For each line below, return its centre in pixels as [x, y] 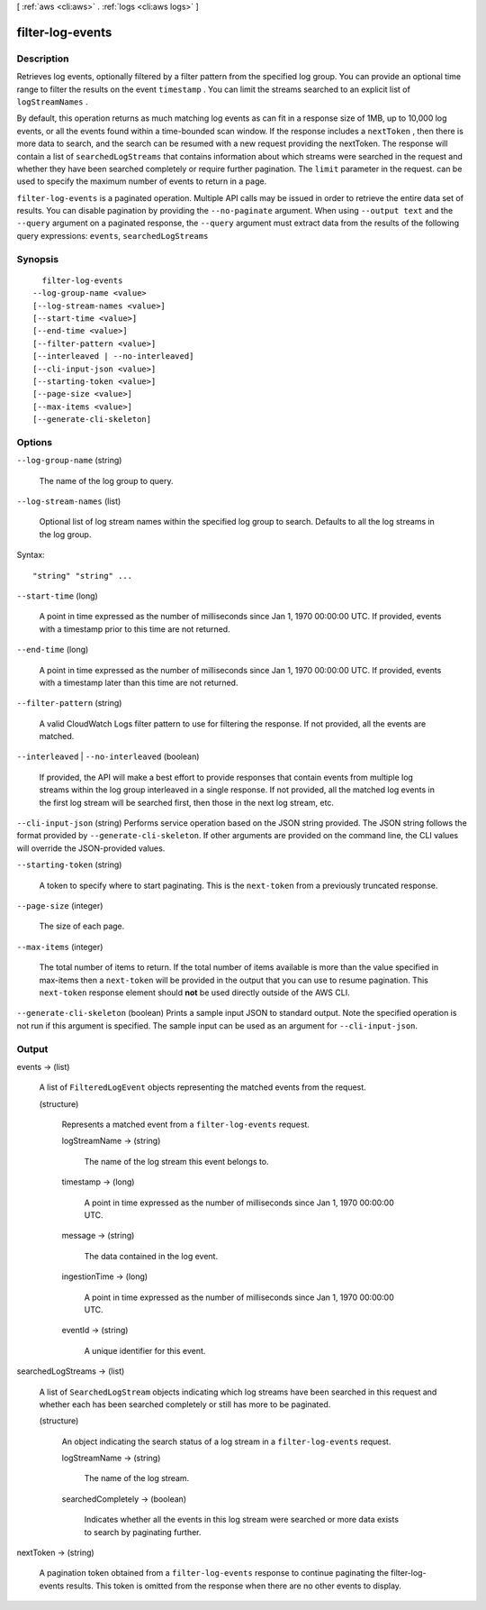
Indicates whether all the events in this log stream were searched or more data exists [242, 1520]
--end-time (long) [53, 650]
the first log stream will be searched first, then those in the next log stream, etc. [187, 802]
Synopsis [37, 259]
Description [43, 59]
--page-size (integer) [60, 906]
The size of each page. [82, 926]
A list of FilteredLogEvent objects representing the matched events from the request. [202, 1087]
